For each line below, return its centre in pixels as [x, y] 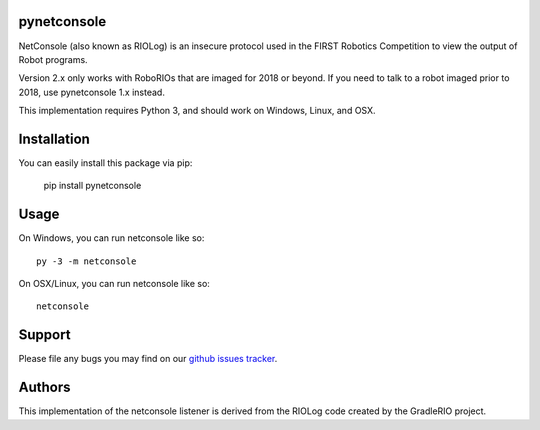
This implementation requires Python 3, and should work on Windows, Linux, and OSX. [197, 111]
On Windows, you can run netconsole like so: [111, 238]
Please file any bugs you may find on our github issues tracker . [148, 359]
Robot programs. [53, 59]
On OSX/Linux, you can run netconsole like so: [114, 284]
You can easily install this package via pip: [105, 162]
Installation [54, 138]
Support [44, 335]
